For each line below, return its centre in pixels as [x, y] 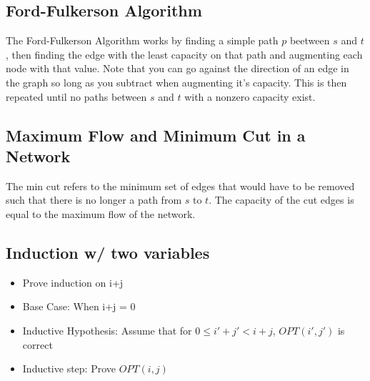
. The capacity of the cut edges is [281, 200]
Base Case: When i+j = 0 [79, 306]
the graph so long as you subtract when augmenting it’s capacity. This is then [176, 82]
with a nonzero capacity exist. [250, 96]
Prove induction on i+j [73, 282]
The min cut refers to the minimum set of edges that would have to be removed [180, 185]
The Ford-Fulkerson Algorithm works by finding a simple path [142, 40]
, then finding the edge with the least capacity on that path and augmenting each [184, 54]
